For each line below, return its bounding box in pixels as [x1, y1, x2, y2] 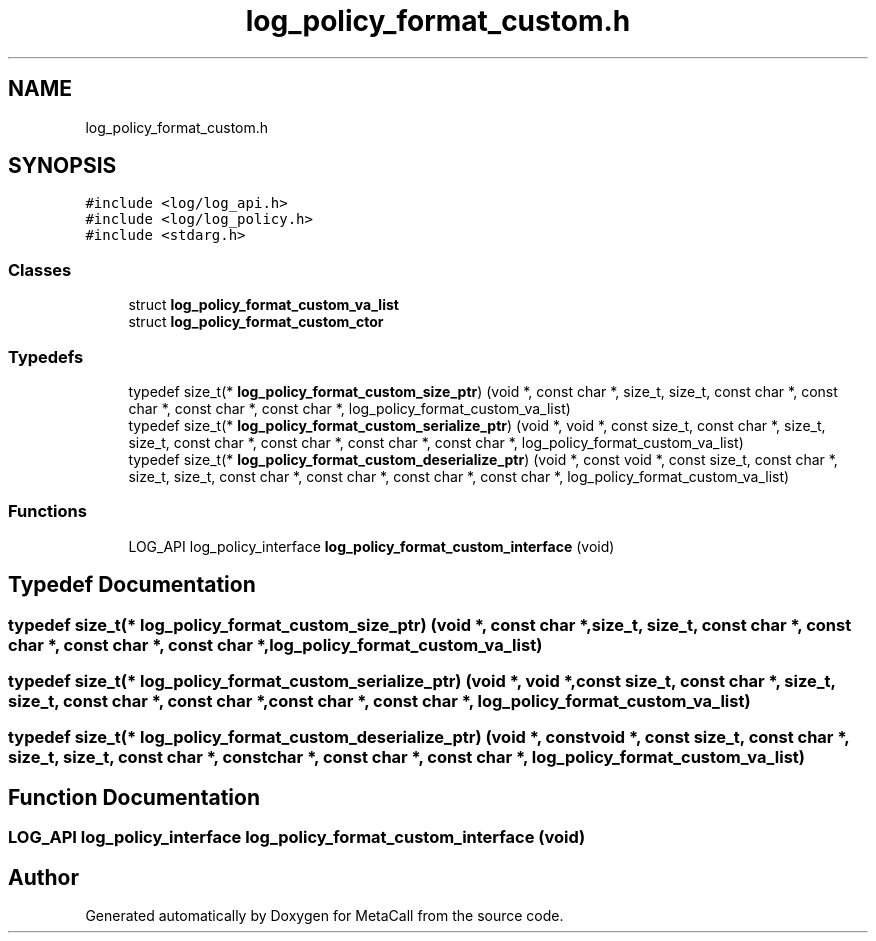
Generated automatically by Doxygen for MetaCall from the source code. [85, 906, 564, 924]
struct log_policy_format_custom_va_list [128, 296, 399, 314]
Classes [8, 259, 72, 280]
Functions [8, 501, 87, 522]
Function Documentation [8, 784, 260, 810]
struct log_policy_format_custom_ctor [128, 313, 384, 331]
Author [8, 864, 79, 890]
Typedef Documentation [8, 572, 256, 598]
